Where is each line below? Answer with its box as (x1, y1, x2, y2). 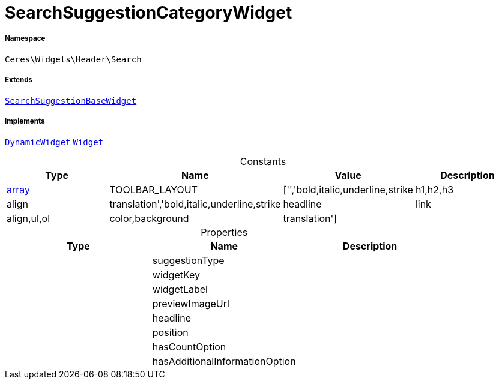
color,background (109, 212, 189, 225)
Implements (5, 116, 45, 125)
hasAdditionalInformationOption (152, 355, 296, 368)
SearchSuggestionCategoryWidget (5, 2, 292, 23)
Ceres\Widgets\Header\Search (5, 54, 142, 64)
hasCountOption (152, 341, 226, 353)
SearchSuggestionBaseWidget (5, 95, 137, 106)
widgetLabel (152, 283, 208, 296)
